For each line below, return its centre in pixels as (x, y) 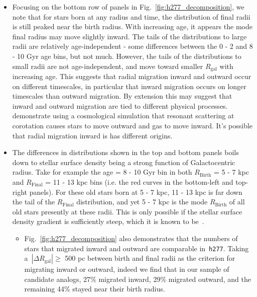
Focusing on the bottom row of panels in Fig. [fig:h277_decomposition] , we (128, 7)
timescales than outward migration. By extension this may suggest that (122, 96)
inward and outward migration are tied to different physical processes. (120, 105)
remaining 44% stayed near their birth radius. (95, 289)
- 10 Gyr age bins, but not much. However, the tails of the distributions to (127, 56)
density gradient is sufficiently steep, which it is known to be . (108, 221)
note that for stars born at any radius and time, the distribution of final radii (131, 16)
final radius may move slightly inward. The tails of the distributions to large (130, 36)
